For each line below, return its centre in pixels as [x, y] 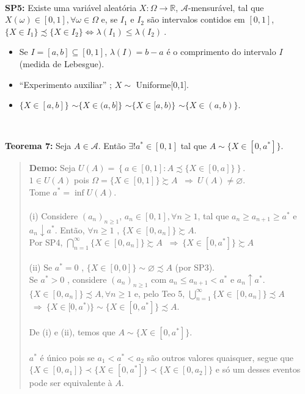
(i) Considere [53, 215]
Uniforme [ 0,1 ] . [162, 84]
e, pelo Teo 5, [160, 293]
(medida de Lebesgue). [62, 63]
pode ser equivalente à [71, 383]
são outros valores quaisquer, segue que [220, 357]
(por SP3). [195, 267]
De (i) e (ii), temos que [72, 332]
